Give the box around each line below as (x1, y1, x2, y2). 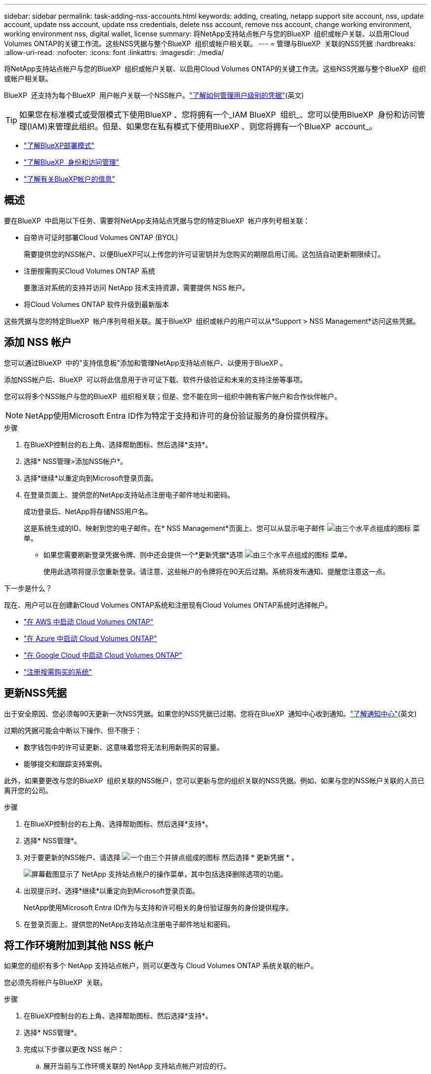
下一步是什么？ (4, 583, 52, 592)
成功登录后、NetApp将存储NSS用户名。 (24, 507, 152, 516)
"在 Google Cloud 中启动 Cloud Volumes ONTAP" (24, 650, 183, 659)
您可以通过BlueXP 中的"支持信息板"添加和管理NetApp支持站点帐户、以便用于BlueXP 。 (4, 358, 287, 367)
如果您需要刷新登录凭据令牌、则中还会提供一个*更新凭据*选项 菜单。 (43, 550, 351, 559)
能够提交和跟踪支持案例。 (24, 759, 106, 768)
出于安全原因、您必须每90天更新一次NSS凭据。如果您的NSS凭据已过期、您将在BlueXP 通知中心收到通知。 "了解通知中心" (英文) (4, 709, 417, 718)
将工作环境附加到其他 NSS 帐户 (4, 939, 154, 951)
